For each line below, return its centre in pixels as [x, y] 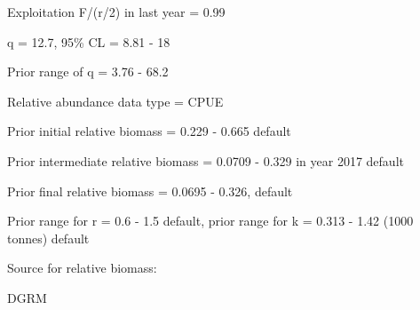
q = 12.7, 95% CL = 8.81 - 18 [89, 41]
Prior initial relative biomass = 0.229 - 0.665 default [149, 131]
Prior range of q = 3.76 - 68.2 [88, 72]
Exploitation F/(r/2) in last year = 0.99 [116, 12]
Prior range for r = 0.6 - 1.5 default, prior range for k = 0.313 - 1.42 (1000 [210, 221]
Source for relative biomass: [82, 268]
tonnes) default [48, 238]
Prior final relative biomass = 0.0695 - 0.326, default [150, 191]
